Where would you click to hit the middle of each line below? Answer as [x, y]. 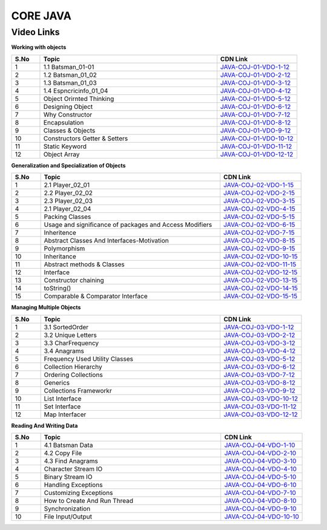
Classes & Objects [69, 130]
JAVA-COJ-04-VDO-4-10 [260, 469]
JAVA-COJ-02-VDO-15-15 [260, 296]
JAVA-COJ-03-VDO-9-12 [260, 390]
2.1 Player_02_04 [68, 209]
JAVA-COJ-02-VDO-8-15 [259, 241]
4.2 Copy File [63, 453]
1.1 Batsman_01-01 [69, 67]
